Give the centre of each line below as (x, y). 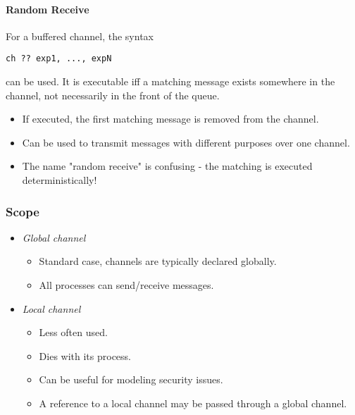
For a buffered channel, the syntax (80, 36)
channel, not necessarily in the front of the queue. (113, 95)
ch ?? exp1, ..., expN (59, 59)
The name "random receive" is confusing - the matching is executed (167, 166)
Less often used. (73, 332)
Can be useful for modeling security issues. (131, 379)
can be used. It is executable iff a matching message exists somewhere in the (170, 81)
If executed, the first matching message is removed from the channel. (170, 119)
